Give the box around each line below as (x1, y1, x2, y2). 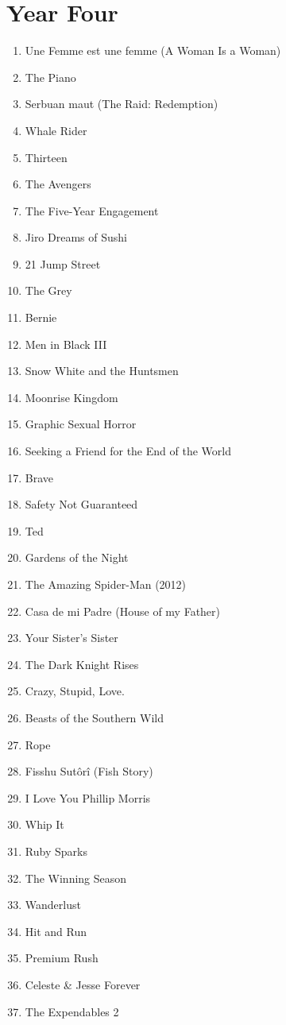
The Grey (25, 282, 72, 299)
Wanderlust (25, 896, 81, 913)
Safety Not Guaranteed (25, 496, 138, 512)
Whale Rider (25, 122, 87, 138)
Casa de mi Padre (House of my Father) (25, 602, 221, 619)
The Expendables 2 (25, 1003, 119, 1019)
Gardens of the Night (25, 549, 129, 566)
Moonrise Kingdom (25, 389, 118, 405)
